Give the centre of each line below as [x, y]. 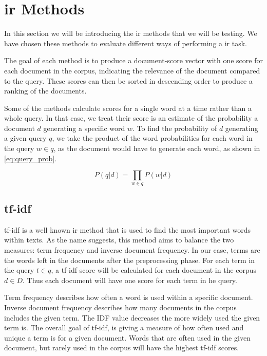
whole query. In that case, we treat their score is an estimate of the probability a [131, 118]
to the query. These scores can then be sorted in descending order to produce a [128, 80]
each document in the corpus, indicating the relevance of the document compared [132, 70]
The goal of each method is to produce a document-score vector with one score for [133, 60]
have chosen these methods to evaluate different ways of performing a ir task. [126, 43]
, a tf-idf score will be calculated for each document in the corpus [154, 270]
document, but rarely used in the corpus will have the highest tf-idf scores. [122, 348]
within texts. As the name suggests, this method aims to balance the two [119, 240]
